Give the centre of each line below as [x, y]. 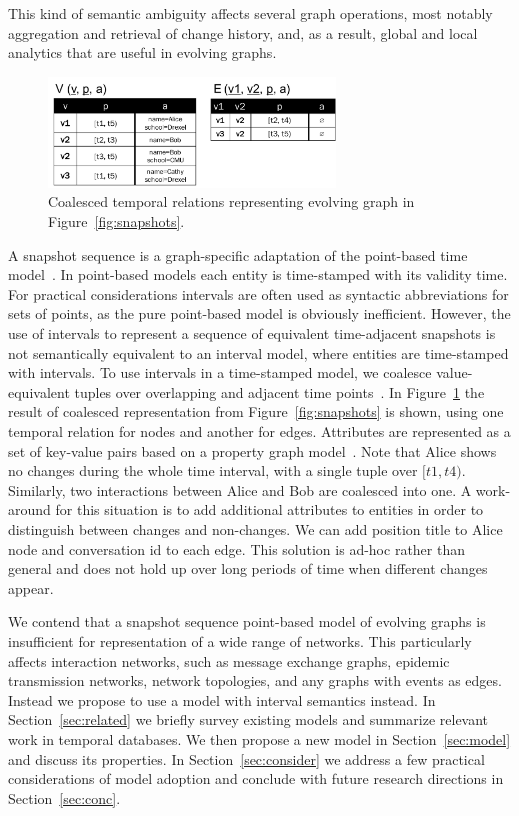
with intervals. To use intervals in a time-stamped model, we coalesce [220, 372]
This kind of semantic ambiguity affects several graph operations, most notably [250, 13]
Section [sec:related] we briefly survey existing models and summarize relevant [248, 719]
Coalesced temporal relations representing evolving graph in [231, 201]
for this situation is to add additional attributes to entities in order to [269, 509]
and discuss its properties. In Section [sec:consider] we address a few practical [246, 758]
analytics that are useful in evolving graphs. [142, 52]
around [29, 509]
